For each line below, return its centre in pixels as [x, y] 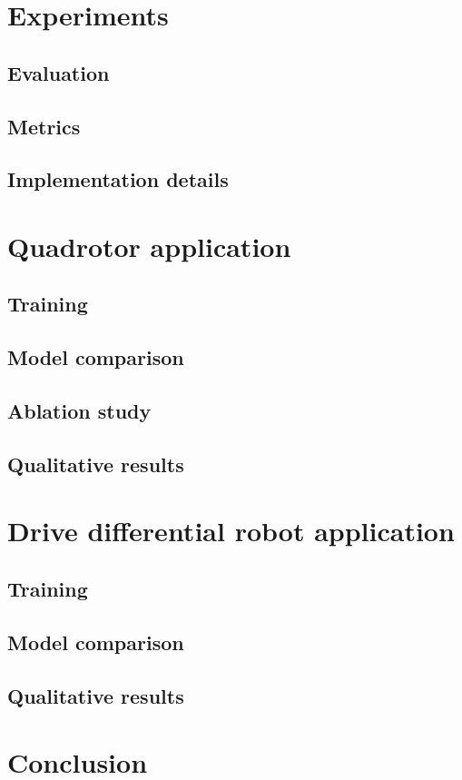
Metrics [44, 126]
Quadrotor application [149, 246]
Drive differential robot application [231, 531]
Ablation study [79, 411]
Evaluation [59, 72]
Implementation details [118, 179]
